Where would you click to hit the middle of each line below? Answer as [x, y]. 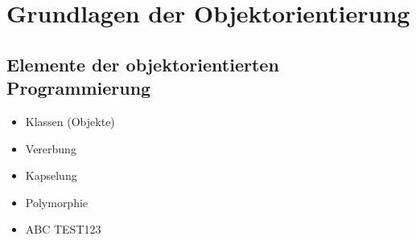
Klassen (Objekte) [70, 121]
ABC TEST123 [63, 229]
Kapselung [51, 175]
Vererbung [51, 148]
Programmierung [79, 88]
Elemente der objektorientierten [143, 64]
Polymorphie [57, 202]
